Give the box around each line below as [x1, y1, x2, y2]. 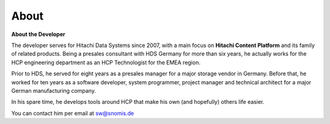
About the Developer [11, 31, 65, 38]
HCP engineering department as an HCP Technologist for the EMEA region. [11, 59, 201, 66]
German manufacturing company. [11, 87, 96, 94]
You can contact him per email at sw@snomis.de [11, 109, 134, 117]
